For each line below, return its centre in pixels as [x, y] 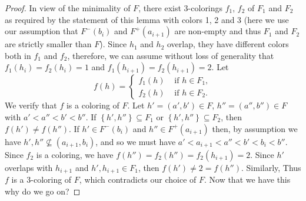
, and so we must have [136, 141]
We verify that [31, 105]
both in [18, 55]
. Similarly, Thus [271, 167]
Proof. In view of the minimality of [68, 8]
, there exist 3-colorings [181, 8]
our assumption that [41, 31]
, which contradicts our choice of [138, 179]
